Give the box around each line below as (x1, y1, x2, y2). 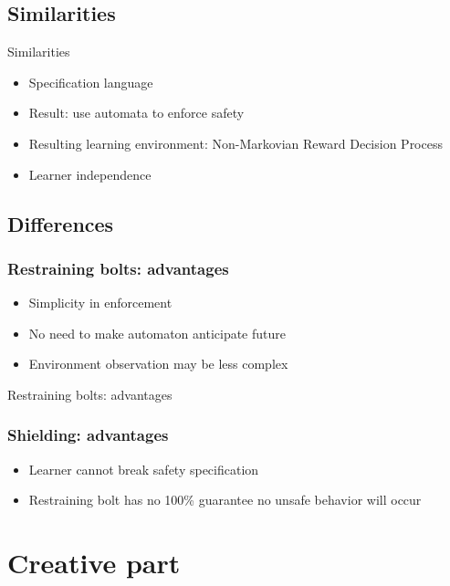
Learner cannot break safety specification (28, 459, 259, 478)
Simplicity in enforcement (28, 293, 173, 312)
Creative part (7, 544, 181, 581)
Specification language (28, 72, 153, 91)
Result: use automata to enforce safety (28, 103, 245, 122)
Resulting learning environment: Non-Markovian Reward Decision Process (28, 133, 443, 152)
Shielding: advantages (7, 424, 169, 446)
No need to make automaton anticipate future (28, 323, 286, 342)
